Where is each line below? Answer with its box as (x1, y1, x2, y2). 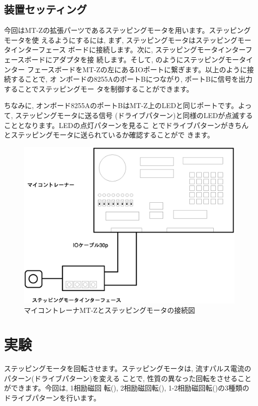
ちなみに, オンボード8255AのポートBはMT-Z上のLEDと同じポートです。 (4, 100, 238, 111)
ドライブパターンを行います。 (4, 392, 100, 403)
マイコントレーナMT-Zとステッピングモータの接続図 (24, 305, 195, 315)
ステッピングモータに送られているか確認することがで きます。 (10, 130, 214, 140)
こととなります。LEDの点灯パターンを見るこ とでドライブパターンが (4, 120, 228, 130)
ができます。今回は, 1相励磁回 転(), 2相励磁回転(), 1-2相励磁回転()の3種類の (4, 383, 250, 393)
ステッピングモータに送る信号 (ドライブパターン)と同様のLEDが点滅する (15, 110, 253, 120)
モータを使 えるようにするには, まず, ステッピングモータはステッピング (4, 34, 238, 45)
